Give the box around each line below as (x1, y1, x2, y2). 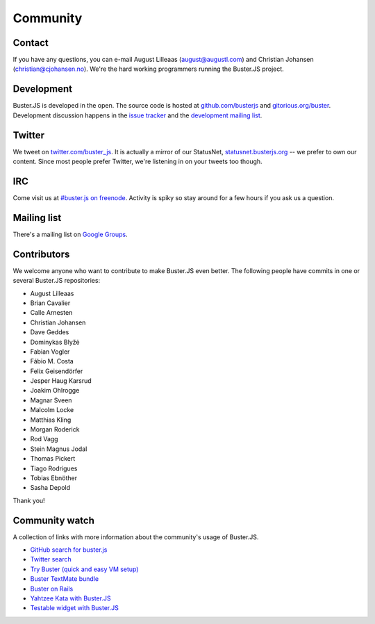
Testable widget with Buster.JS (30, 604, 119, 612)
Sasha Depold (30, 484, 71, 492)
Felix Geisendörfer (30, 367, 83, 375)
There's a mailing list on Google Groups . (12, 230, 128, 238)
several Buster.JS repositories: (12, 277, 101, 285)
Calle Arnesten (30, 309, 73, 317)
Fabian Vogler (30, 347, 70, 356)
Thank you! (12, 496, 45, 504)
